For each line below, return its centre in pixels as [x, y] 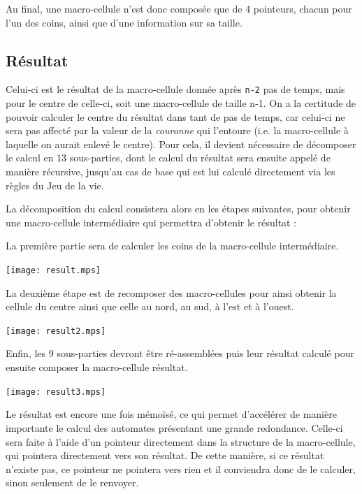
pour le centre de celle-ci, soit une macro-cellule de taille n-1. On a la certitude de [181, 103]
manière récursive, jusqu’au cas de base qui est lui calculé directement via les [171, 172]
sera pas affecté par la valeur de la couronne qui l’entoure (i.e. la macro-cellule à [177, 130]
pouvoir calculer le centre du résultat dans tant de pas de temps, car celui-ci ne [175, 116]
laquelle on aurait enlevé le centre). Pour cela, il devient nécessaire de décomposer [181, 144]
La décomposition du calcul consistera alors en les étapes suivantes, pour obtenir [178, 209]
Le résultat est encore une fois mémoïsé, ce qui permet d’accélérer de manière [171, 414]
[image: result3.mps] [56, 392]
